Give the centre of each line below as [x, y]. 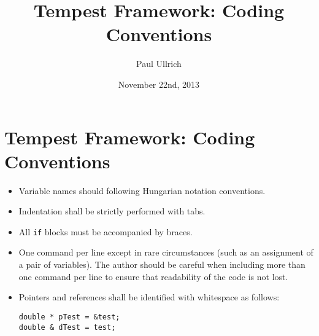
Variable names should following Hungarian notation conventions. [142, 190]
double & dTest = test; [67, 327]
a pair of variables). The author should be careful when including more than [162, 264]
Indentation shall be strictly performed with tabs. [112, 211]
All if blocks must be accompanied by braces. [106, 231]
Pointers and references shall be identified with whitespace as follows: [149, 297]
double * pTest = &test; [69, 317]
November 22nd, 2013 [159, 84]
